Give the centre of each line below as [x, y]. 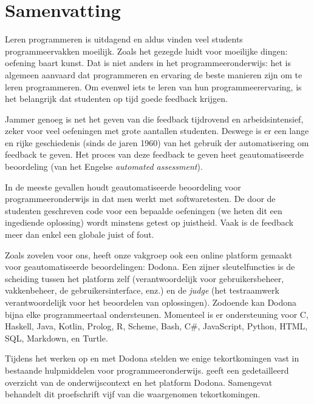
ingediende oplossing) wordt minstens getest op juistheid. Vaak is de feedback [149, 222]
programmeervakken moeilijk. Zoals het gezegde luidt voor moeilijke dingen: [146, 51]
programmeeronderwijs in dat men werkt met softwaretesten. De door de [140, 199]
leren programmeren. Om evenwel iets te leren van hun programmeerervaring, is [153, 86]
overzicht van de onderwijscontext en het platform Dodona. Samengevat [139, 382]
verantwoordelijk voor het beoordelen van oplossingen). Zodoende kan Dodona [151, 302]
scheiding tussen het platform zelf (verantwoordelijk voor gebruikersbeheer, [145, 278]
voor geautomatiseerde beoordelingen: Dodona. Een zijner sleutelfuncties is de [150, 267]
